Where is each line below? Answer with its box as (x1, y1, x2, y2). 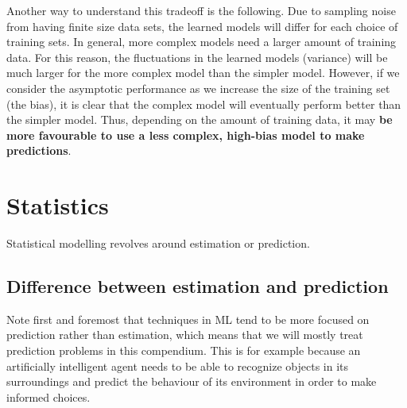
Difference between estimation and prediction (6, 274, 389, 298)
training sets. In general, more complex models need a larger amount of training (6, 33, 397, 50)
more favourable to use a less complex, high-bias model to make (6, 126, 365, 143)
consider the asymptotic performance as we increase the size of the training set (6, 79, 390, 96)
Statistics (6, 189, 109, 221)
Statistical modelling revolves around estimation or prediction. (6, 235, 310, 252)
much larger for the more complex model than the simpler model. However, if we (6, 64, 400, 81)
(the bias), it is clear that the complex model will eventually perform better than (6, 95, 401, 112)
